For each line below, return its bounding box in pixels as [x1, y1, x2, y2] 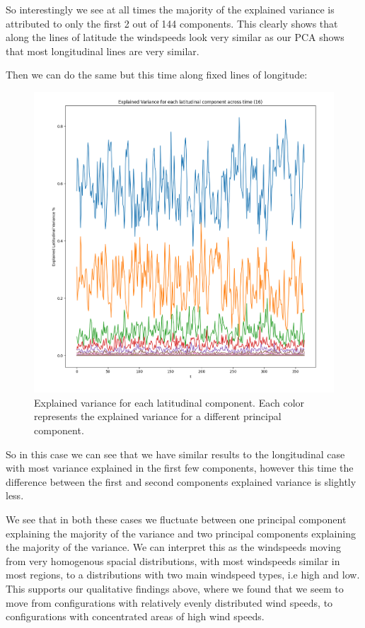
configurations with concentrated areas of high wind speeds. [6, 609, 265, 624]
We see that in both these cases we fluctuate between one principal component [6, 511, 347, 526]
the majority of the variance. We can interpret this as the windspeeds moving [6, 540, 342, 554]
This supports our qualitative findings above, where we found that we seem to [6, 581, 344, 595]
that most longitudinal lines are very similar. [6, 43, 199, 58]
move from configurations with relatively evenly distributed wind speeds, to [6, 595, 333, 610]
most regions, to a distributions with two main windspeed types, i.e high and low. [6, 567, 360, 582]
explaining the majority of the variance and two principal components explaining [6, 525, 356, 540]
